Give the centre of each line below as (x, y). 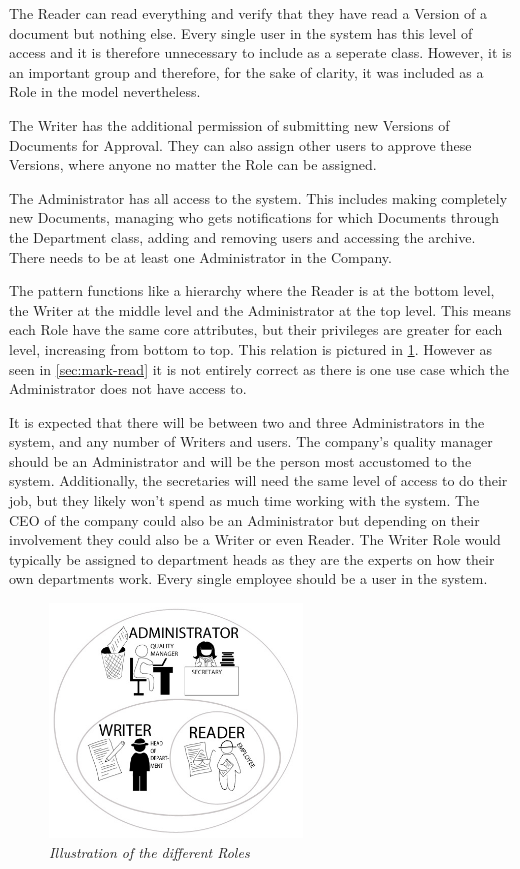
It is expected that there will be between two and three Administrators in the (247, 421)
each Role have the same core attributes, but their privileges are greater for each (256, 329)
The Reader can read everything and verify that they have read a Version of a (248, 13)
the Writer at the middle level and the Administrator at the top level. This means (260, 309)
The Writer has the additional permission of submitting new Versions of (229, 124)
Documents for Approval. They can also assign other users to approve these (240, 144)
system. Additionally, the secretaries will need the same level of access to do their (258, 480)
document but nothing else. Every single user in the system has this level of (241, 32)
